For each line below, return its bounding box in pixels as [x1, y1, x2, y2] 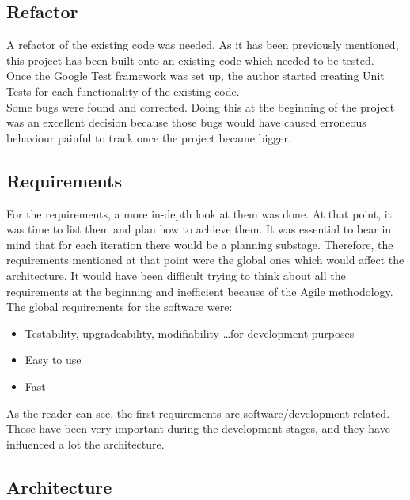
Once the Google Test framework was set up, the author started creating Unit [6, 67, 385, 84]
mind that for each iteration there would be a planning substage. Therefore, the [6, 236, 393, 252]
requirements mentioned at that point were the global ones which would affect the [6, 252, 404, 268]
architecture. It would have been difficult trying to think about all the [6, 267, 346, 283]
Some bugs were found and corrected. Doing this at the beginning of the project [6, 98, 395, 115]
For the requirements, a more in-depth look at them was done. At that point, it [6, 205, 393, 222]
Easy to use [25, 351, 82, 368]
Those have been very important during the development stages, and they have [6, 420, 390, 437]
